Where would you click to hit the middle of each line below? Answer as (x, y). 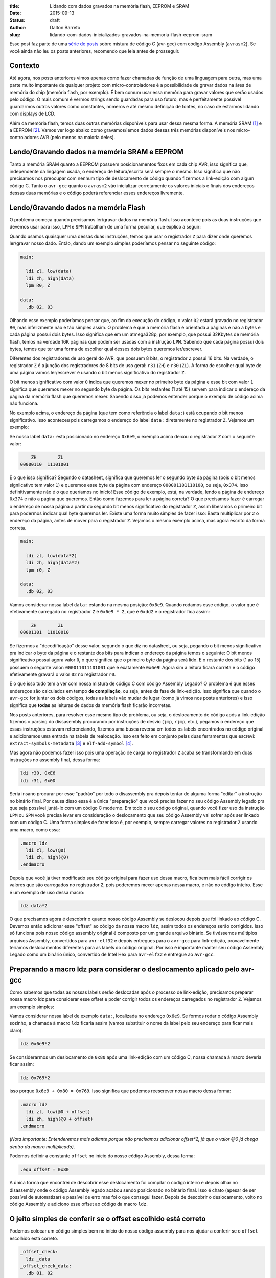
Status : (17, 20)
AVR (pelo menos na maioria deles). (78, 138)
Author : (18, 28)
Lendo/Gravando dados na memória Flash (77, 207)
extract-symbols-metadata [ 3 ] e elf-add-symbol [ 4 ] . (71, 743)
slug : (15, 35)
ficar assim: (22, 1064)
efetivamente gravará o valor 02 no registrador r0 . (63, 674)
